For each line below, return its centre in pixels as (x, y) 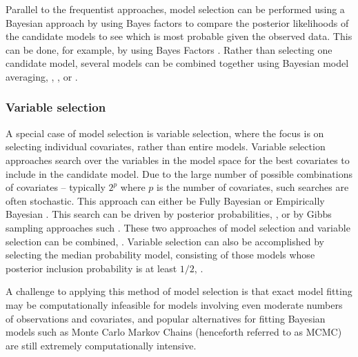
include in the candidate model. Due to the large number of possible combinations (179, 173)
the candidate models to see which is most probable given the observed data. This (179, 36)
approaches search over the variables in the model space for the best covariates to (178, 160)
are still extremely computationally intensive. (101, 345)
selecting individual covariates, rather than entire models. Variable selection (166, 146)
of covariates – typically (56, 187)
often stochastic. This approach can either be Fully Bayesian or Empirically (165, 200)
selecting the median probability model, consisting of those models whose (160, 255)
